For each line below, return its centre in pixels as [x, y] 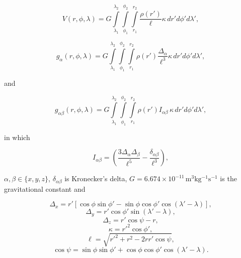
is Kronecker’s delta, [96, 178]
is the [228, 178]
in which [17, 137]
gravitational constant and [45, 188]
